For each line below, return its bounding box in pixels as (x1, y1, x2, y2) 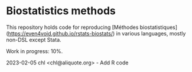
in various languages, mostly (116, 30, 186, 37)
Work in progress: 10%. (6, 47, 63, 54)
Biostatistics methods (6, 4, 116, 18)
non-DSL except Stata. (6, 36, 61, 43)
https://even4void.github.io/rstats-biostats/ (8, 30, 113, 37)
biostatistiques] (139, 24, 178, 31)
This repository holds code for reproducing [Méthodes (6, 24, 139, 31)
